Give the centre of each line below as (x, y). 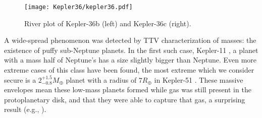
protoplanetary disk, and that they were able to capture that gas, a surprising (125, 99)
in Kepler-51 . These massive (199, 79)
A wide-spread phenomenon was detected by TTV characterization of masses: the (130, 40)
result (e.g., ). (25, 109)
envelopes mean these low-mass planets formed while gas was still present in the (128, 90)
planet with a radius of (101, 79)
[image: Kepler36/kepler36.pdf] (78, 7)
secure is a (20, 79)
